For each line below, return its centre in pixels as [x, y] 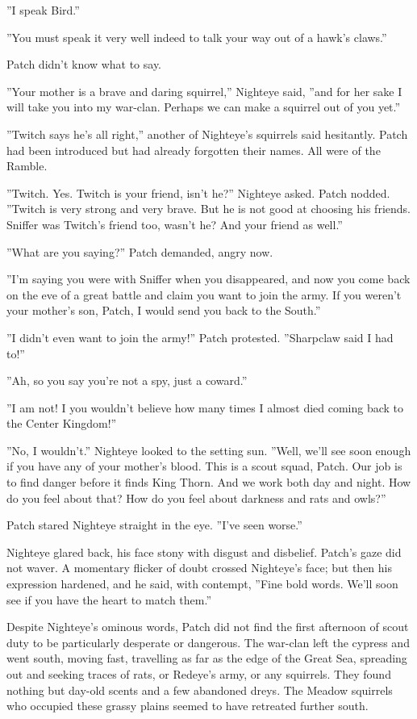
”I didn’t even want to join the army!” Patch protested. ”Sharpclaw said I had [200, 337]
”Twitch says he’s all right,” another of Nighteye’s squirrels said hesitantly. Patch [207, 134]
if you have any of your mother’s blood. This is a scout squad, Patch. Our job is [204, 466]
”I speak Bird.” [43, 10]
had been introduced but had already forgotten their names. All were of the [194, 150]
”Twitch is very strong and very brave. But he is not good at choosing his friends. [208, 209]
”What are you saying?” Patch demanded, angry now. [140, 251]
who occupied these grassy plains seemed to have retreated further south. [188, 706]
